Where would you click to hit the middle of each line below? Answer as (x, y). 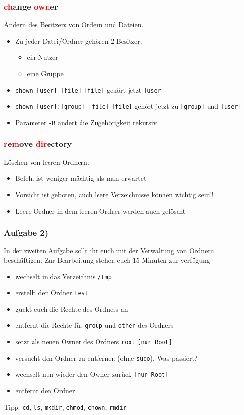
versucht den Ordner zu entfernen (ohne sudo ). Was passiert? (106, 358)
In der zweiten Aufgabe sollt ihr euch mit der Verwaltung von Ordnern (109, 250)
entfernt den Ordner (45, 391)
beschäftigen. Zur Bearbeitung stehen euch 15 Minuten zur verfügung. (108, 260)
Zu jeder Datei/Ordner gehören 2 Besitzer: (79, 40)
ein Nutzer (42, 57)
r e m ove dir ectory (38, 144)
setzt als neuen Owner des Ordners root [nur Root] (94, 342)
